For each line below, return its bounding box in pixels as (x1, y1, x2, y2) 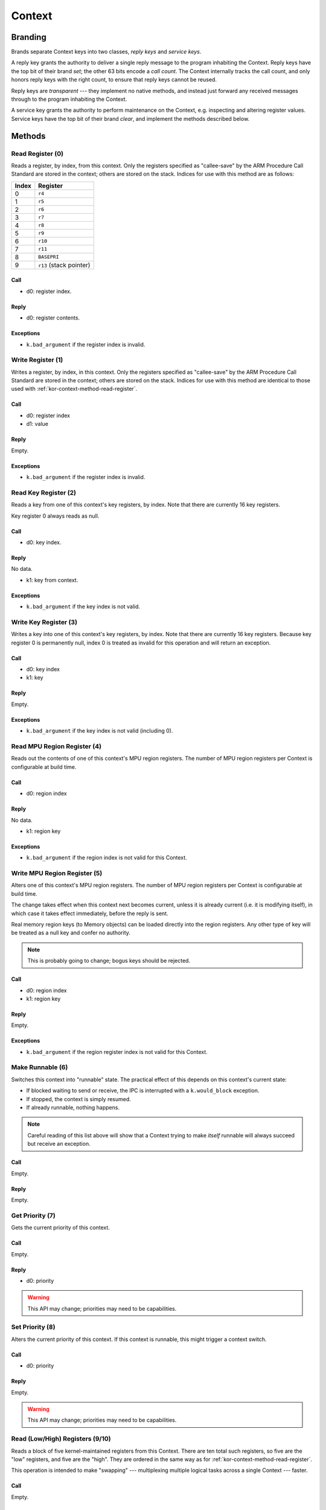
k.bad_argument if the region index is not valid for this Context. (26, 854, 187, 861)
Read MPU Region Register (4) (11, 742, 102, 750)
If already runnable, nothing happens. (26, 1104, 120, 1111)
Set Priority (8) (11, 1323, 56, 1331)
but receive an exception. (27, 1140, 91, 1148)
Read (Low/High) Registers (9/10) (11, 1434, 111, 1443)
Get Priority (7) (11, 1211, 56, 1219)
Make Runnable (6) (11, 1063, 68, 1071)
